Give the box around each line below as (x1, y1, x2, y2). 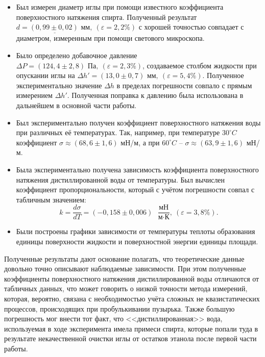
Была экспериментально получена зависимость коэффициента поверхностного (16, 164, 259, 174)
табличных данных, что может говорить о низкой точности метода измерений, (4, 283, 248, 294)
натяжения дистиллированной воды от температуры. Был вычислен (16, 174, 225, 185)
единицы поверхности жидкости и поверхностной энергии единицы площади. (16, 236, 258, 246)
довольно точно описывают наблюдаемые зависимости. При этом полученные (4, 263, 246, 274)
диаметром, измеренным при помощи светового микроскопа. (16, 33, 205, 43)
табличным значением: (16, 194, 86, 205)
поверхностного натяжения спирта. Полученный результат (16, 11, 197, 22)
